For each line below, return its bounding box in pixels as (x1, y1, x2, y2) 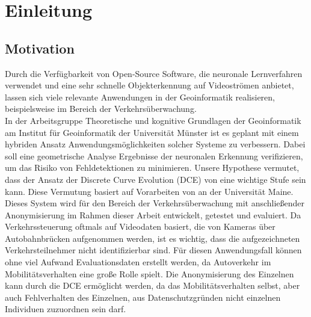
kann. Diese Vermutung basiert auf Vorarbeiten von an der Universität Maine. (5, 185, 294, 197)
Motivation (5, 38, 75, 57)
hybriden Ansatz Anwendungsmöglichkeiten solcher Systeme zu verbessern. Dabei (5, 138, 306, 150)
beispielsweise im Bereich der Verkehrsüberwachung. (5, 102, 197, 115)
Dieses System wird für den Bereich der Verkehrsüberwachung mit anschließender (5, 197, 305, 209)
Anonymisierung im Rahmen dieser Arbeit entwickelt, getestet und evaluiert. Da (5, 208, 301, 221)
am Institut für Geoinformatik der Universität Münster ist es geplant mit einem (5, 126, 299, 138)
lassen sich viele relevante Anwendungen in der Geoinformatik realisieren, (5, 90, 275, 103)
